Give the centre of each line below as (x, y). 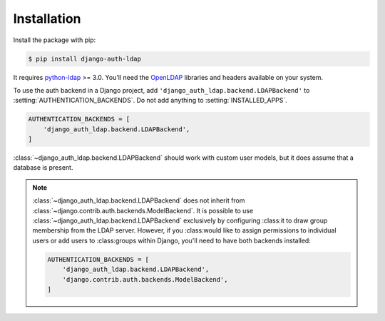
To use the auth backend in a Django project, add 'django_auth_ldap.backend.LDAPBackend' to (161, 90)
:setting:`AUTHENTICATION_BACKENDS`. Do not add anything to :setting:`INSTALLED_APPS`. (150, 101)
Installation (47, 19)
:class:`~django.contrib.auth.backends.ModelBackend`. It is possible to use (143, 210)
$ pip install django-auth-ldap (85, 58)
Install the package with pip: (55, 40)
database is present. (43, 168)
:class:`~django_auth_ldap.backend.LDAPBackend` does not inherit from (139, 200)
